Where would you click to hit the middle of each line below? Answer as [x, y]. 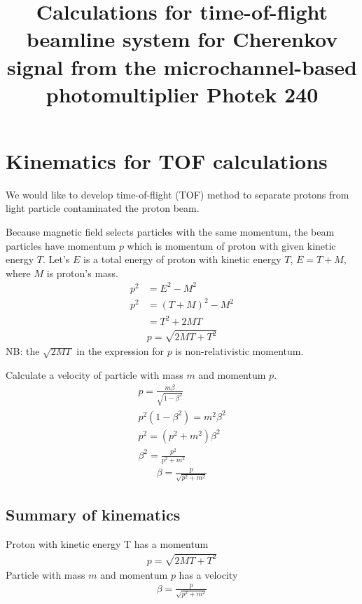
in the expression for [120, 351]
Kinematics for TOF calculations [167, 160]
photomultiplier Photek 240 [182, 94]
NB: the [23, 351]
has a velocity [208, 574]
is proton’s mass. [82, 273]
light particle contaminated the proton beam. [103, 208]
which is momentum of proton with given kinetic [231, 245]
